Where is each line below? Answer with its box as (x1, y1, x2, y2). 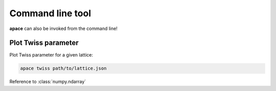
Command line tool (9, 8, 91, 19)
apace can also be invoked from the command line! (9, 25, 118, 32)
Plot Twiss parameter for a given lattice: (9, 52, 94, 58)
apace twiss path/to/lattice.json (20, 66, 107, 71)
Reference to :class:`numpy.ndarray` (9, 79, 86, 85)
